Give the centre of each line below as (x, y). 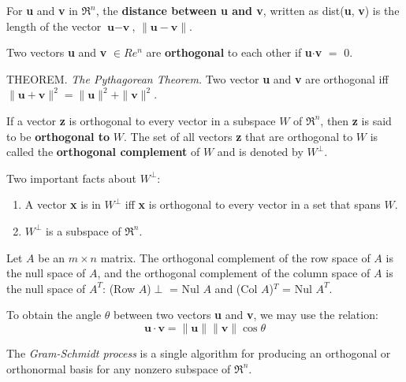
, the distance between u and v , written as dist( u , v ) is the (248, 10)
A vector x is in (63, 204)
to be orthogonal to (58, 136)
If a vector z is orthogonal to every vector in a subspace (141, 120)
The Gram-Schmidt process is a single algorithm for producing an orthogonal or (199, 352)
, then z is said (356, 120)
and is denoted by (260, 152)
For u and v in (42, 10)
